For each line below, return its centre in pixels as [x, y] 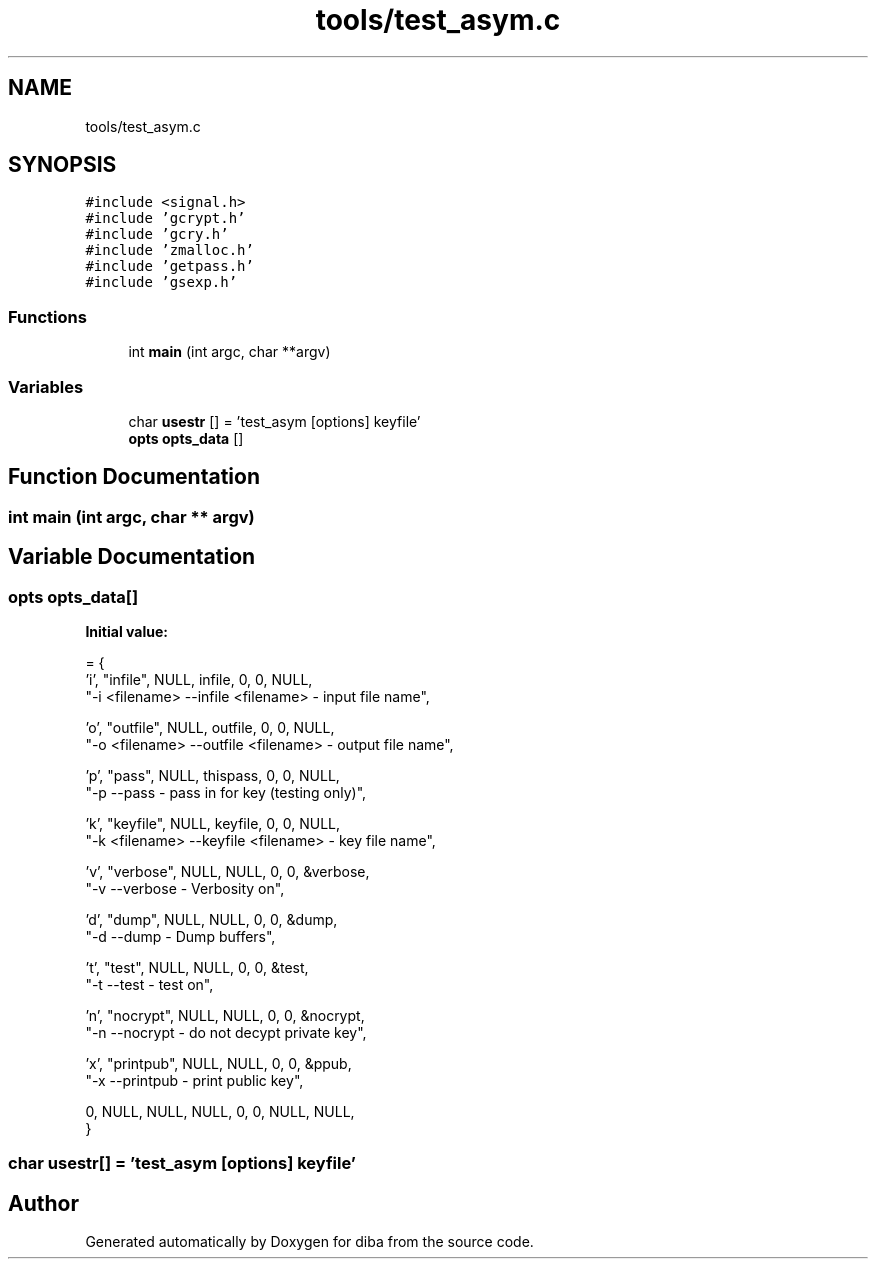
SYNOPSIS [62, 165]
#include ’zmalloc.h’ [169, 250]
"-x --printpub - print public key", [194, 1080]
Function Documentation [134, 477]
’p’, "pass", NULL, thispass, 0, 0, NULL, [212, 775]
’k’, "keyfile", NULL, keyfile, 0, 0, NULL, [212, 823]
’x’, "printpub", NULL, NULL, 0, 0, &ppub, [218, 1063]
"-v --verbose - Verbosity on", [185, 888]
